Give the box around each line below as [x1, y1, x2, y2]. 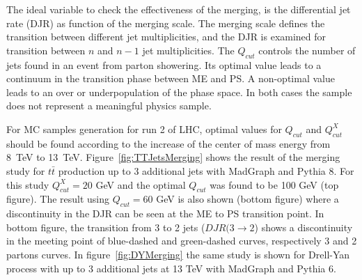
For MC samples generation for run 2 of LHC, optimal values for [6, 121, 282, 136]
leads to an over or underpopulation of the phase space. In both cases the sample [6, 84, 352, 99]
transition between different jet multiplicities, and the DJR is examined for [6, 29, 326, 44]
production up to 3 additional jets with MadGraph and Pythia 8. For [58, 163, 354, 178]
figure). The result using [6, 192, 110, 206]
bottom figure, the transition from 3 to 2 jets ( [6, 219, 205, 234]
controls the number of [258, 42, 356, 57]
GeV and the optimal [95, 177, 186, 192]
